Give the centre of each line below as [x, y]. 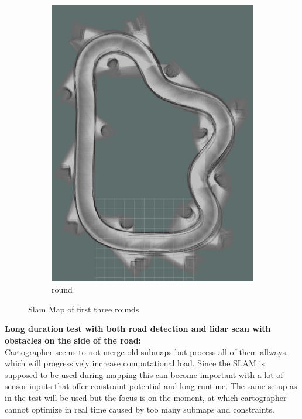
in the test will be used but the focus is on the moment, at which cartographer [146, 397]
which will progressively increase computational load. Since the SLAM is [135, 363]
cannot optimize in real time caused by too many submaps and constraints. [140, 409]
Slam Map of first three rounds [84, 309]
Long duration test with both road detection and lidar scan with [138, 329]
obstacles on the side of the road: [73, 340]
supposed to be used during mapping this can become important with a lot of [144, 374]
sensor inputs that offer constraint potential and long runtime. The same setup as [151, 386]
